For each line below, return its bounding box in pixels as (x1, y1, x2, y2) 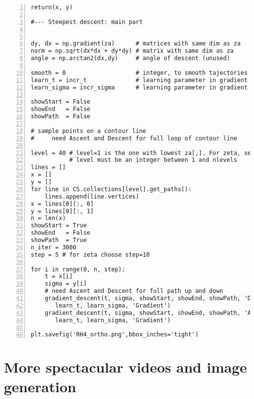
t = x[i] (44, 273, 73, 280)
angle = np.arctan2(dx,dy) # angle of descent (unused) (31, 55, 231, 62)
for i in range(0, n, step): (31, 266, 126, 273)
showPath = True (31, 237, 87, 244)
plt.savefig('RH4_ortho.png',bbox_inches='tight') (31, 331, 199, 338)
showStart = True (31, 222, 87, 229)
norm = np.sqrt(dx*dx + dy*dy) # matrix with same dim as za (31, 47, 234, 55)
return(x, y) (31, 4, 73, 11)
